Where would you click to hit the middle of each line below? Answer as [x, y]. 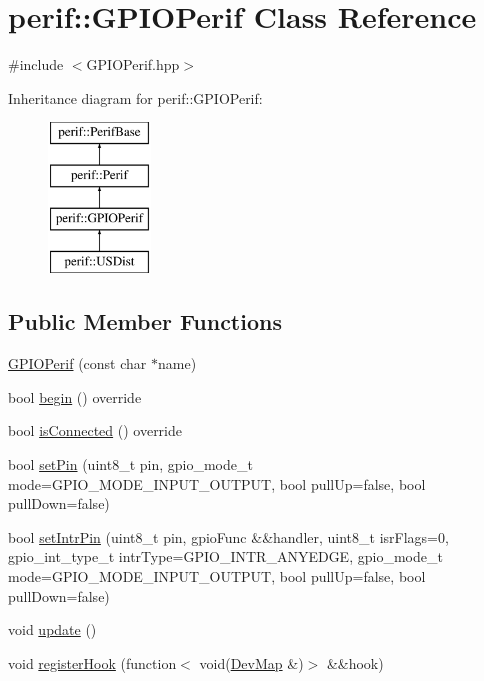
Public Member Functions [145, 321]
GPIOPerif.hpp [133, 64]
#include [36, 64]
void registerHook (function [92, 662]
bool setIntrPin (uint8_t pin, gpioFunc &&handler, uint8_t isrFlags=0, [228, 536]
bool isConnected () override [95, 430]
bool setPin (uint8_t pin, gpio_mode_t [130, 464]
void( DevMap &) [251, 662]
